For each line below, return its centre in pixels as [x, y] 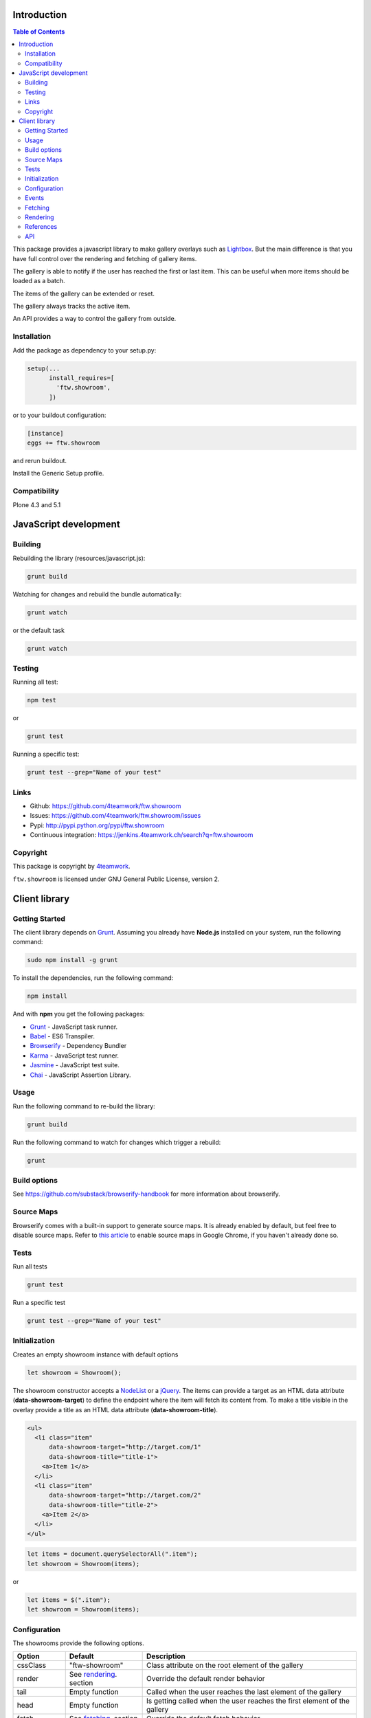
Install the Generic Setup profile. [58, 473]
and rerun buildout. [40, 461]
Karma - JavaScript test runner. [75, 1056]
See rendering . [93, 1675]
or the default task [39, 630]
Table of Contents [39, 32]
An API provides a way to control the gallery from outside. [94, 319]
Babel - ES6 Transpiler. [63, 1036]
